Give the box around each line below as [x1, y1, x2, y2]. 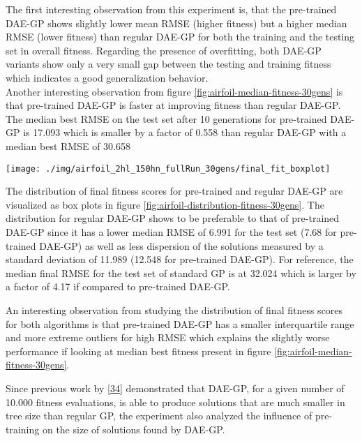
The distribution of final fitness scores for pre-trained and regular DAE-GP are [6, 184, 343, 198]
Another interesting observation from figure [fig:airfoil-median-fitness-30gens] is [6, 84, 343, 98]
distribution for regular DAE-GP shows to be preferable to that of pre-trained [6, 211, 340, 225]
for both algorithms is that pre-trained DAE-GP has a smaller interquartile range [6, 316, 354, 331]
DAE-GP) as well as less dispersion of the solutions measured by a [39, 238, 324, 253]
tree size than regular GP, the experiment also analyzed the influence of [6, 408, 312, 423]
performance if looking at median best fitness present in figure [6, 343, 271, 358]
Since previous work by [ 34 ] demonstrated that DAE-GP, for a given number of [6, 380, 345, 395]
